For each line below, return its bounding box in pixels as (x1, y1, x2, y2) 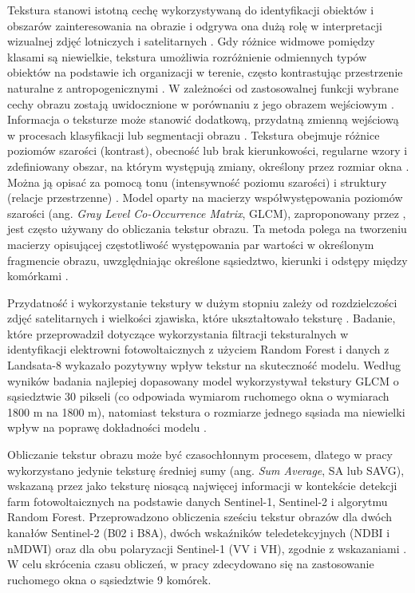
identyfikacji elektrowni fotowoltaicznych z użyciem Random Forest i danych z (7, 341, 389, 358)
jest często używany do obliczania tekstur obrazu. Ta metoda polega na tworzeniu (7, 220, 407, 237)
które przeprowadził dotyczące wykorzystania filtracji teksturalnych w (7, 325, 349, 342)
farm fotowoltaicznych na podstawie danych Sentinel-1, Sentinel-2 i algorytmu (7, 492, 388, 509)
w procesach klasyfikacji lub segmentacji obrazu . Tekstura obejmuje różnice (7, 126, 380, 143)
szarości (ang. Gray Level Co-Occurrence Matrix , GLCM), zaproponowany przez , (7, 204, 406, 221)
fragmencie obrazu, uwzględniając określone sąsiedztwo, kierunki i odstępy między (7, 251, 408, 268)
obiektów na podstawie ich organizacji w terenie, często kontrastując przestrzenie (7, 64, 403, 81)
